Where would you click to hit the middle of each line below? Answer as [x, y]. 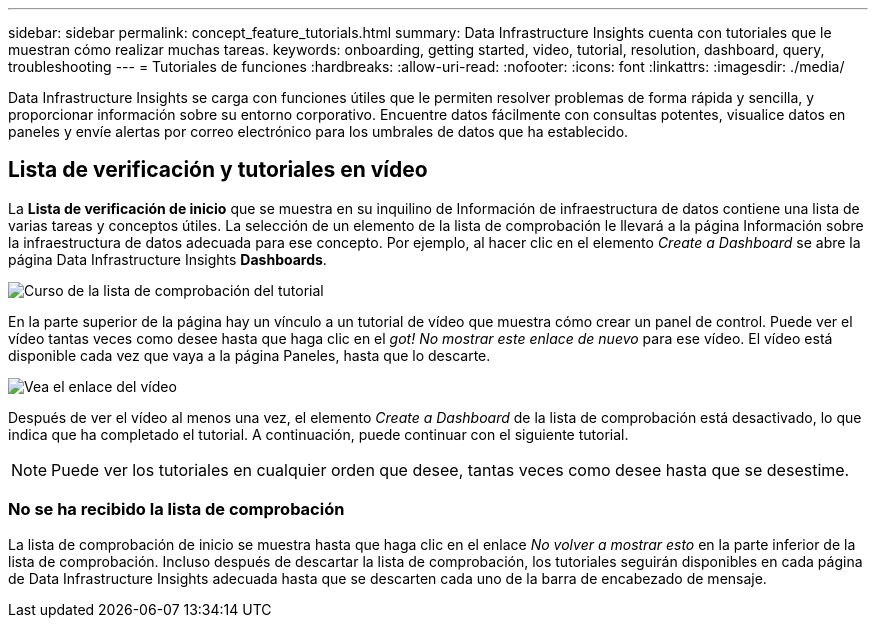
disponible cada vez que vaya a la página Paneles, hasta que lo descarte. [249, 355]
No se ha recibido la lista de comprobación [176, 509]
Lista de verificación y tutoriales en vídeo [218, 170]
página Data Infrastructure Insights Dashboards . [167, 259]
